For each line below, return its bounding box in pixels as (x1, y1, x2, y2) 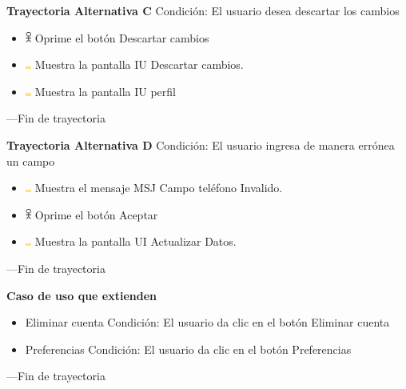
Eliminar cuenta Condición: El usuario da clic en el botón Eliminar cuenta (25, 314, 390, 331)
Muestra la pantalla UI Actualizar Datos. (34, 233, 237, 250)
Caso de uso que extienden (6, 287, 157, 303)
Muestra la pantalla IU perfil (34, 82, 176, 99)
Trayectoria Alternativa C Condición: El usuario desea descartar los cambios (6, 2, 400, 18)
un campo (6, 152, 55, 169)
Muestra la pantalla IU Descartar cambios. (34, 56, 244, 73)
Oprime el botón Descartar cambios (34, 29, 209, 46)
